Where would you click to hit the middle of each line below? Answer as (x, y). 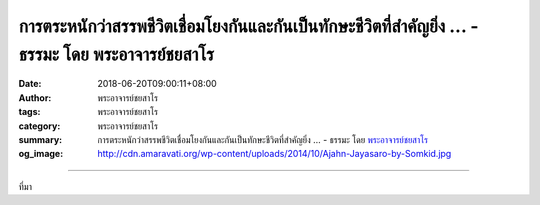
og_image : (41, 154)
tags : (29, 112)
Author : (35, 97)
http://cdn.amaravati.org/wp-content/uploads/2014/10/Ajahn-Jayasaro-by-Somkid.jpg (274, 154)
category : (39, 126)
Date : (30, 84)
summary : (40, 139)
